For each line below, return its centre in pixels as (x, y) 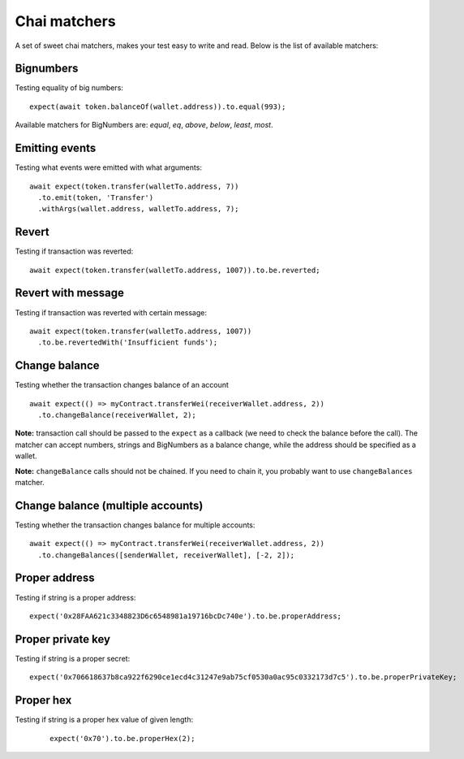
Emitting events (56, 148)
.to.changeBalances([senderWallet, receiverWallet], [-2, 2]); (166, 555)
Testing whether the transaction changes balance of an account (122, 385)
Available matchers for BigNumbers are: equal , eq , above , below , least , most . (144, 125)
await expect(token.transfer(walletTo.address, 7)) (134, 186)
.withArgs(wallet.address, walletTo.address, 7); (138, 209)
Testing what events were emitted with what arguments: (109, 167)
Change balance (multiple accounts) (109, 505)
